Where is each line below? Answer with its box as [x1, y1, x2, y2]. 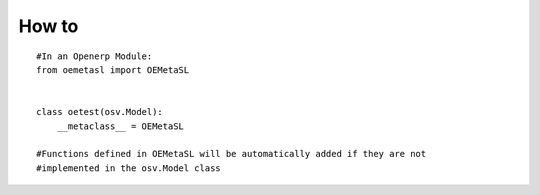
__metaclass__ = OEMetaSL [56, 120, 185, 132]
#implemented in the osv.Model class [36, 162, 222, 174]
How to [18, 15, 79, 37]
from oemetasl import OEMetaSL [36, 64, 190, 75]
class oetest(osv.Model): [36, 106, 164, 118]
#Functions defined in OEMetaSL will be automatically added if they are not [36, 148, 427, 160]
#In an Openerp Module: [36, 50, 153, 62]
